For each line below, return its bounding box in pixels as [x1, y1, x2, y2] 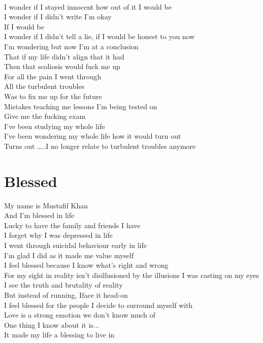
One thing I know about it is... [4, 319, 100, 330]
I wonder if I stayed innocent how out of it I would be [4, 1, 172, 12]
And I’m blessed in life [4, 210, 75, 221]
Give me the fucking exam [4, 111, 86, 121]
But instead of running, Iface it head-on [4, 289, 128, 300]
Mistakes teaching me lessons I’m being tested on [4, 101, 157, 111]
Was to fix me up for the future [4, 90, 102, 101]
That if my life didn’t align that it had [4, 51, 124, 61]
